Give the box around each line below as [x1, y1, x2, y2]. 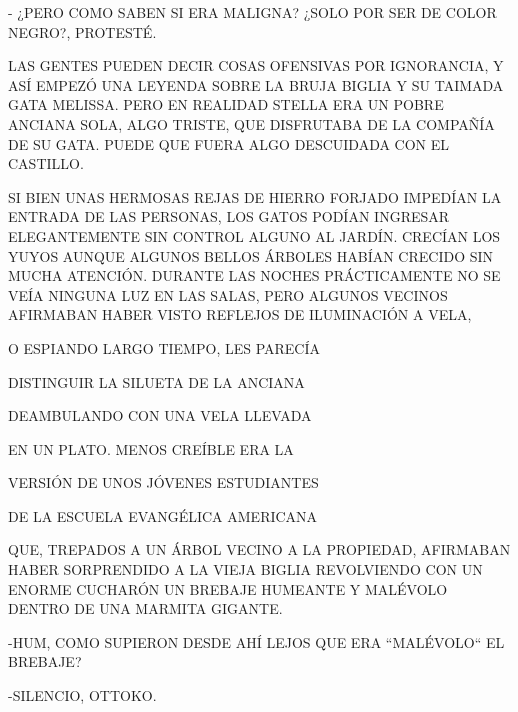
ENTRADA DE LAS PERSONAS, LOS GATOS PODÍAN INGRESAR [8, 206, 450, 227]
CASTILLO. [8, 153, 84, 174]
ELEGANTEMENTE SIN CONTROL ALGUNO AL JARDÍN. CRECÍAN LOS [8, 225, 501, 246]
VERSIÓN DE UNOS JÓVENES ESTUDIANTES [8, 472, 319, 493]
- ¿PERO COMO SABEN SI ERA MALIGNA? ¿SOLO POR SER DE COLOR [8, 2, 497, 22]
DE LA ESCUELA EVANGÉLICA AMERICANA [8, 505, 318, 526]
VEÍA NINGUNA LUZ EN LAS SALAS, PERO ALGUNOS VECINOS [8, 284, 448, 305]
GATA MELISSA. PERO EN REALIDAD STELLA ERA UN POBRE [8, 94, 444, 115]
